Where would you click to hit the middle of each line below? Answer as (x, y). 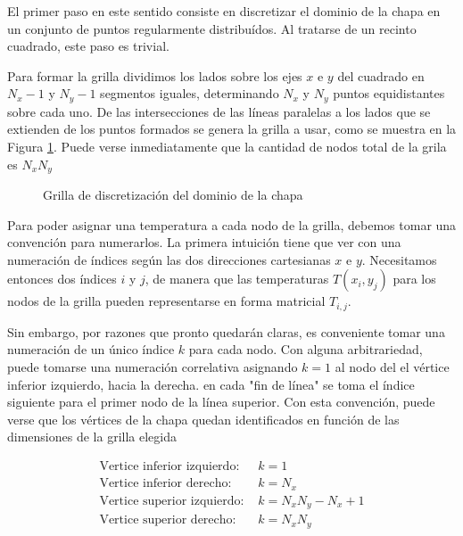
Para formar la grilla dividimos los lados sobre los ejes (155, 75)
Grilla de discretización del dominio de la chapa (173, 195)
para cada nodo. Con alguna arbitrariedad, (306, 349)
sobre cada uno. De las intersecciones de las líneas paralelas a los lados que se (219, 111)
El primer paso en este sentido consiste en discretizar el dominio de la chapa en (224, 11)
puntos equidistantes (389, 93)
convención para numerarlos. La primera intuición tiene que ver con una (204, 242)
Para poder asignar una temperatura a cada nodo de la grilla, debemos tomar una (232, 224)
